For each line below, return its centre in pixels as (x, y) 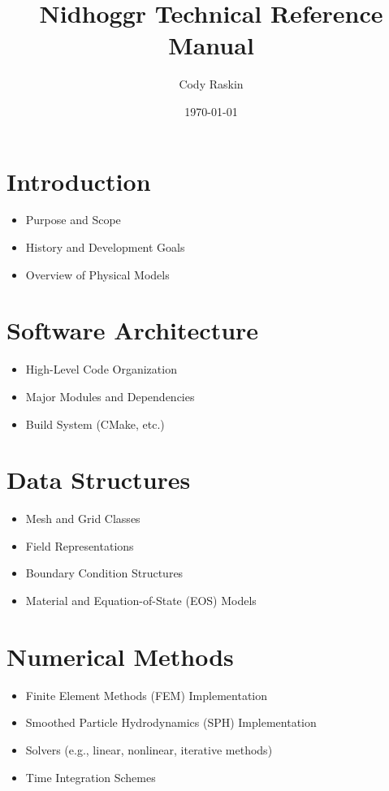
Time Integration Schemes (91, 777)
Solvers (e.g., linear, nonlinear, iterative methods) (149, 749)
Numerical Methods (120, 656)
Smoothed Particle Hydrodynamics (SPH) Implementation (171, 722)
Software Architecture (133, 330)
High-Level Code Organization (101, 369)
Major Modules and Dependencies (110, 396)
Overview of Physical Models (97, 274)
